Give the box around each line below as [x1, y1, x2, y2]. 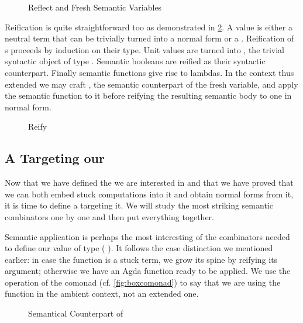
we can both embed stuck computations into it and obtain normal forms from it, [5, 187, 294, 200]
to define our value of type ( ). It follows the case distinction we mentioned [5, 242, 273, 254]
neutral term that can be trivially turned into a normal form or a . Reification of [5, 32, 294, 44]
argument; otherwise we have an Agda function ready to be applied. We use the [5, 265, 291, 277]
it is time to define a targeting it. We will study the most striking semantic [5, 199, 273, 211]
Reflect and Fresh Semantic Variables [28, 1, 162, 13]
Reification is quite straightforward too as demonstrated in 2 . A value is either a [5, 20, 292, 33]
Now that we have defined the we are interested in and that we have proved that [5, 176, 294, 189]
